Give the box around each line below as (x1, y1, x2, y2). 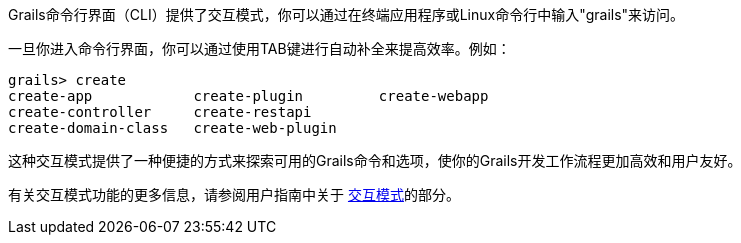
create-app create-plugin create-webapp (8, 88, 489, 104)
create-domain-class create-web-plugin (8, 120, 337, 136)
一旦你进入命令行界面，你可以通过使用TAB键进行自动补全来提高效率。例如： (8, 40, 511, 57)
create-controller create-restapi (8, 104, 312, 120)
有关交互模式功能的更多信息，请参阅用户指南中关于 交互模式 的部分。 (8, 186, 460, 203)
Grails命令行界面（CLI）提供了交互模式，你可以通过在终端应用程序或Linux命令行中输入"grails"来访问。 (8, 6, 685, 23)
